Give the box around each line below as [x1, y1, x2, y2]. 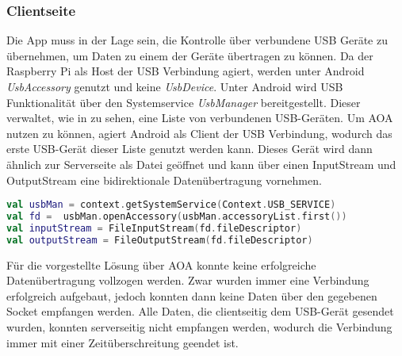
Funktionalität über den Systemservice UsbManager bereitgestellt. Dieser [6, 94, 361, 110]
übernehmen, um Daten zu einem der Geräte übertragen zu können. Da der [6, 47, 373, 63]
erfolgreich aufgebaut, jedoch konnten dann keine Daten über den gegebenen [6, 287, 377, 304]
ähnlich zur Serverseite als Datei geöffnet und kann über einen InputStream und [6, 155, 396, 172]
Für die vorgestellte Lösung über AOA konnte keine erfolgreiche [6, 256, 316, 273]
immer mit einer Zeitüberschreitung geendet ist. [6, 334, 239, 350]
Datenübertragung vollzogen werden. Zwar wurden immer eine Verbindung [6, 272, 369, 289]
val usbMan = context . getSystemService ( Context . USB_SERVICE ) [6, 199, 336, 211]
